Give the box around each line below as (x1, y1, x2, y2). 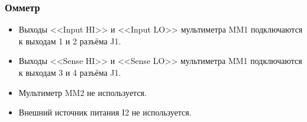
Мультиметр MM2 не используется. (18, 86, 147, 98)
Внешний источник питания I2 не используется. (18, 106, 192, 118)
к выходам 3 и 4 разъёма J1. (18, 66, 121, 78)
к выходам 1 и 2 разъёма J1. (18, 34, 121, 47)
